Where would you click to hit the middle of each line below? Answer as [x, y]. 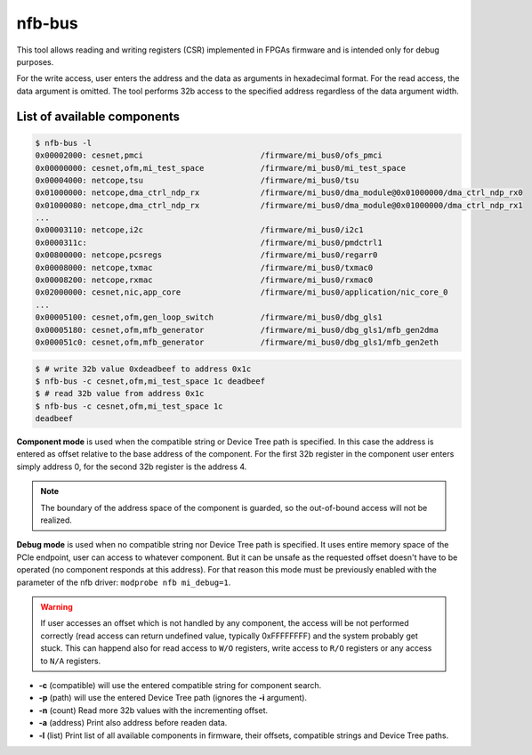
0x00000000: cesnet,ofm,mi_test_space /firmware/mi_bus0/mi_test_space [221, 168]
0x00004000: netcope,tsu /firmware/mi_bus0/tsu [197, 180]
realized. [56, 520]
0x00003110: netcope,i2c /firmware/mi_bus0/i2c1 [199, 230]
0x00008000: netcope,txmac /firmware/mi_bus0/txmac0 [204, 268]
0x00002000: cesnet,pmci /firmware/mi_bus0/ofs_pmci [209, 155]
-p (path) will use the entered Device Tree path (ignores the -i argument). [173, 698]
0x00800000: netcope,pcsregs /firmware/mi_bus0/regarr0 [206, 255]
